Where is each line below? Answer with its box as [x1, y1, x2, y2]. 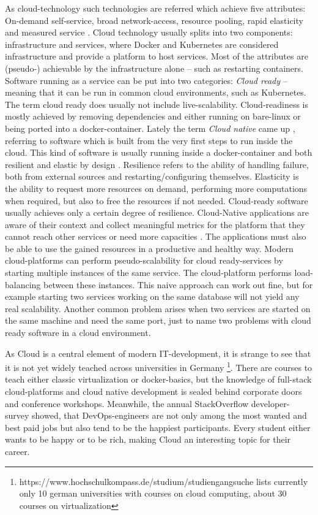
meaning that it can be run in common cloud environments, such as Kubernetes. [5, 86, 306, 99]
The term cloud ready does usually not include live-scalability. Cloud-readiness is [5, 97, 309, 110]
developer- [251, 397, 290, 410]
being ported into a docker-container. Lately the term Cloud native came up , [5, 121, 295, 134]
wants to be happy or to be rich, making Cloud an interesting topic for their [5, 433, 291, 446]
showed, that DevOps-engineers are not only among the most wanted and [32, 409, 307, 422]
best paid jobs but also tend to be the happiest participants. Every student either [5, 421, 311, 433]
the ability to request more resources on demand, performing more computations [5, 181, 308, 194]
